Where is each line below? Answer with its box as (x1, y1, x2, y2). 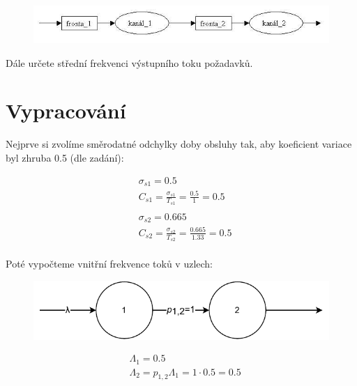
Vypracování (6, 96, 126, 125)
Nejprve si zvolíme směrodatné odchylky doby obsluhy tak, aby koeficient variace (6, 137, 352, 151)
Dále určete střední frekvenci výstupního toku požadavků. (6, 55, 253, 70)
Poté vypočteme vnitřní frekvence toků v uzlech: (6, 256, 213, 271)
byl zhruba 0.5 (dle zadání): (6, 150, 124, 164)
